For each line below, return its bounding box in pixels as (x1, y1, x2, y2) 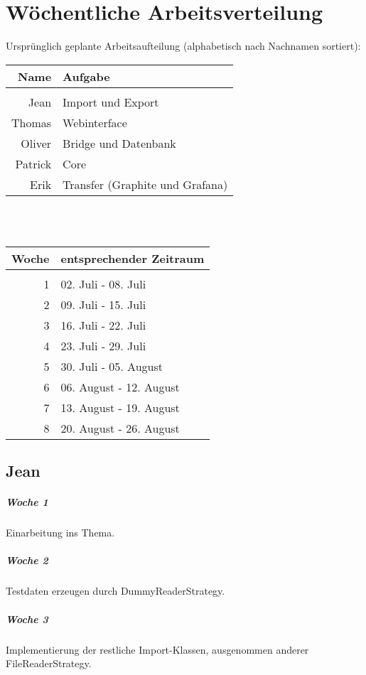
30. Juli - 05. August (60, 357, 163, 374)
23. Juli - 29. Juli (60, 337, 146, 354)
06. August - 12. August (60, 378, 180, 395)
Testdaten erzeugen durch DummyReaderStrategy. (6, 583, 225, 598)
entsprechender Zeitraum (60, 249, 205, 266)
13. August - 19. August (60, 399, 180, 416)
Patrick (15, 155, 52, 172)
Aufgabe (63, 67, 110, 85)
